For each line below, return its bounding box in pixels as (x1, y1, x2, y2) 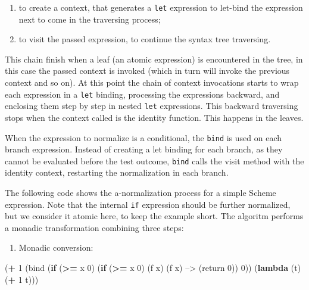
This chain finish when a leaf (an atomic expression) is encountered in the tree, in (5, 52, 303, 65)
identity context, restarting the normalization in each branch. (5, 166, 229, 179)
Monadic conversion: (18, 241, 93, 254)
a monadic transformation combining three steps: (5, 221, 184, 233)
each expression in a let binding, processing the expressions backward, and (5, 88, 280, 100)
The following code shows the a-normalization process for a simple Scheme (5, 186, 276, 199)
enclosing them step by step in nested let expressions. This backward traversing (5, 99, 298, 112)
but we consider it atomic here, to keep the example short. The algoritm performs (5, 210, 304, 222)
